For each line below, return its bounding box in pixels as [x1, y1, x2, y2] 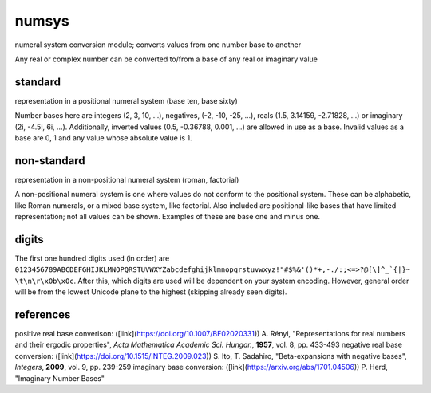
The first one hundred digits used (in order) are [14, 253, 170, 263]
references [14, 308, 71, 321]
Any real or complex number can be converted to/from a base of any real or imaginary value [14, 54, 318, 64]
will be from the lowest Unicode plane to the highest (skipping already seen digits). [14, 287, 287, 297]
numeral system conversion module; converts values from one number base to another [14, 40, 302, 49]
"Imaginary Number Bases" [14, 373, 105, 383]
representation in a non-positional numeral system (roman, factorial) [14, 175, 239, 184]
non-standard [14, 154, 85, 167]
